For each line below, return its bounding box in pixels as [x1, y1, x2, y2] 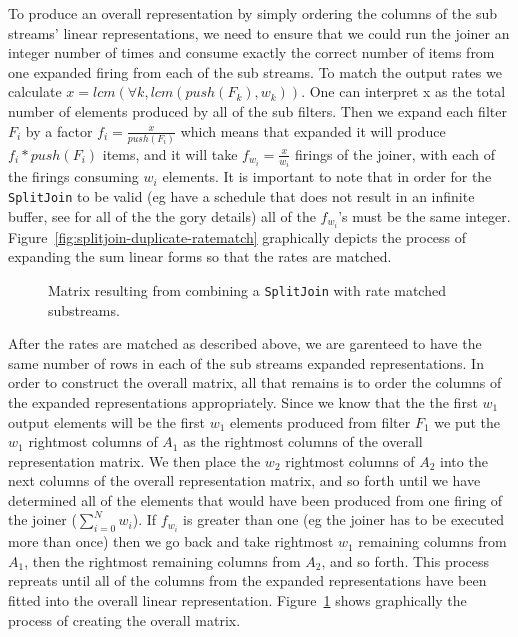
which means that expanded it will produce [180, 120, 446, 141]
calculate [8, 81, 62, 102]
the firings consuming [8, 166, 139, 187]
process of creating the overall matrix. [8, 609, 241, 630]
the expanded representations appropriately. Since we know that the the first [8, 391, 478, 412]
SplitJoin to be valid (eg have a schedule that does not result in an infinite [8, 185, 475, 206]
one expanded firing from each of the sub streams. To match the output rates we [8, 61, 502, 82]
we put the [434, 411, 501, 432]
